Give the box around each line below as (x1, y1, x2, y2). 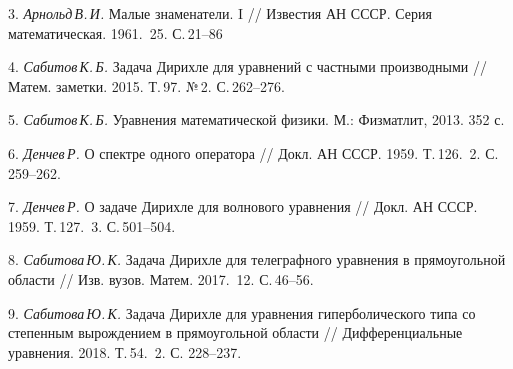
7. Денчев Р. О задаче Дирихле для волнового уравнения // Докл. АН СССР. (8, 196, 478, 217)
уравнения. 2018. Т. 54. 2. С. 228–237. (8, 341, 242, 362)
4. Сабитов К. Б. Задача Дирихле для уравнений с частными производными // (8, 56, 487, 77)
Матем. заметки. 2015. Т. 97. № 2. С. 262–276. (8, 75, 285, 96)
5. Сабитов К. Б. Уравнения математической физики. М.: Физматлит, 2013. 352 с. (8, 109, 505, 130)
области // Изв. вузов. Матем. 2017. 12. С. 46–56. (8, 268, 314, 289)
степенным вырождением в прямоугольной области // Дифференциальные (8, 322, 463, 343)
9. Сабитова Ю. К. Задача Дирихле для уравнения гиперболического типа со (8, 302, 476, 323)
